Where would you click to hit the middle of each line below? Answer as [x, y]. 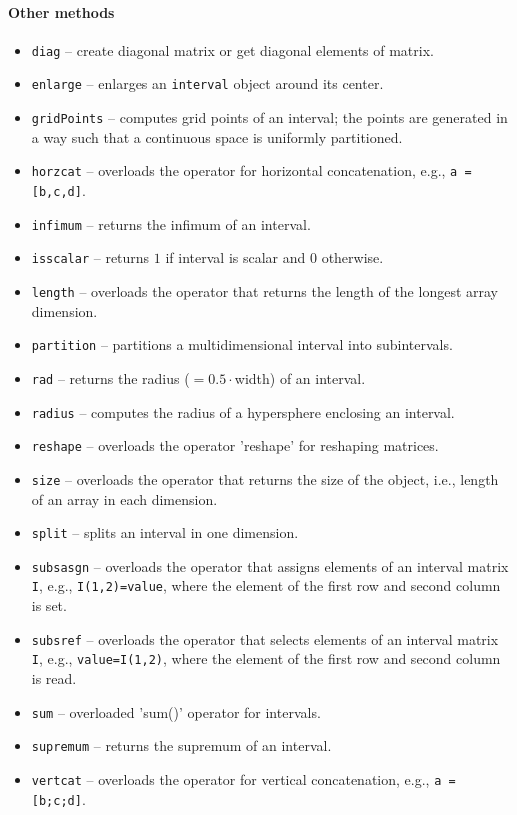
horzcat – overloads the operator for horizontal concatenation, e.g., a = [251, 170]
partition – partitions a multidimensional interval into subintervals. [242, 344]
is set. [49, 605]
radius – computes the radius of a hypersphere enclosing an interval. [243, 411]
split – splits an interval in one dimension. [165, 532]
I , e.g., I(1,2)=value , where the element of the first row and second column [266, 585]
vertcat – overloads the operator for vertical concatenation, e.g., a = [243, 778]
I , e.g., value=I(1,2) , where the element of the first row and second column [266, 658]
